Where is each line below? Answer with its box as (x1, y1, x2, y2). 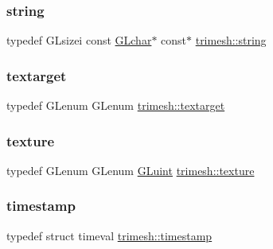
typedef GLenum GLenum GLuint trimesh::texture (6, 161, 255, 178)
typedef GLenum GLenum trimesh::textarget (6, 97, 225, 114)
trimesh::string (195, 32, 267, 49)
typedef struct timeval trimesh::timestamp (6, 227, 213, 243)
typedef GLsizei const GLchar (6, 32, 152, 49)
